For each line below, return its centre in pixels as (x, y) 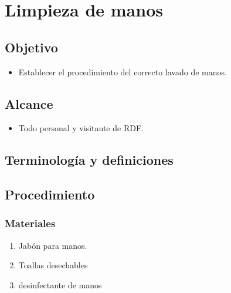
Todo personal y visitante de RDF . (81, 128)
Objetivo (31, 47)
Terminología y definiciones (89, 160)
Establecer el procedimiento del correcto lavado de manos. (123, 71)
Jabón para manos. (53, 245)
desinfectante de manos (60, 284)
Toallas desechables (53, 265)
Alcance (29, 103)
